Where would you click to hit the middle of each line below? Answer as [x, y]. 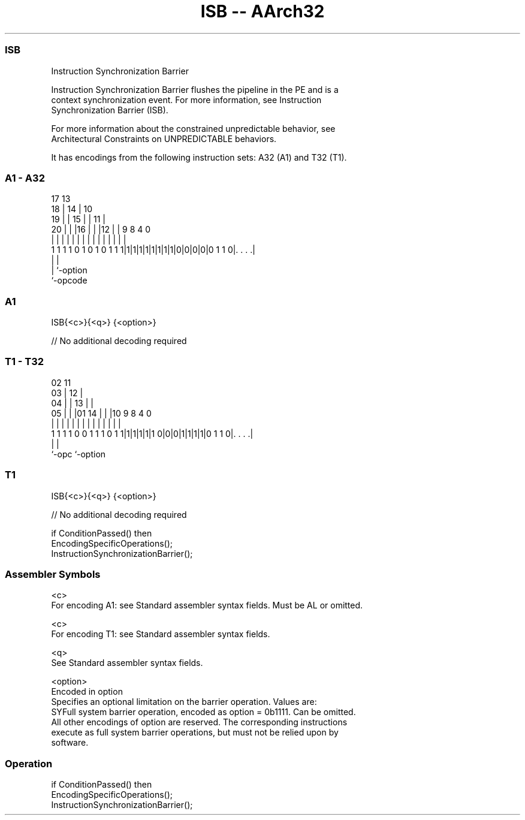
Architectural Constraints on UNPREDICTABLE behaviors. [164, 138]
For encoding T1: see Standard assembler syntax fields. [161, 634]
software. [70, 743]
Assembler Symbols [53, 574]
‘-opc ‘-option [79, 454]
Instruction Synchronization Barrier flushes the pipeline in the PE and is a [195, 89]
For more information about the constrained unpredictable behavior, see [193, 128]
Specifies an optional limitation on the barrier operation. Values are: [184, 702]
